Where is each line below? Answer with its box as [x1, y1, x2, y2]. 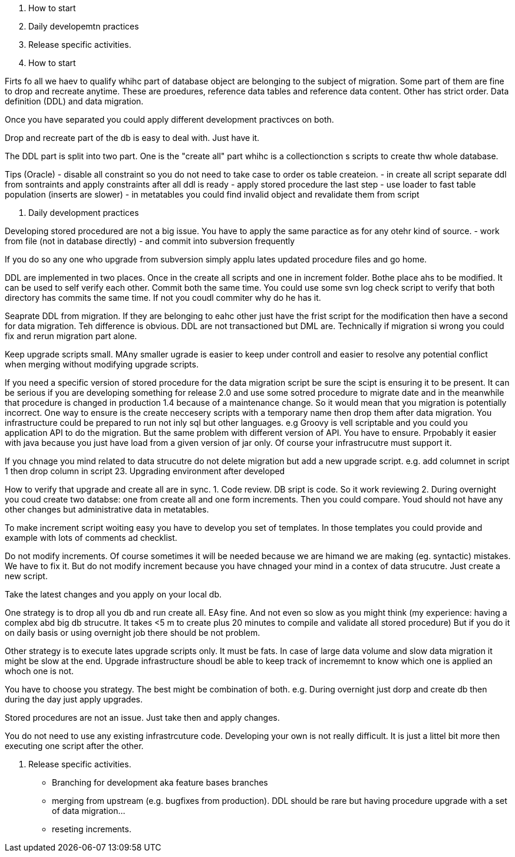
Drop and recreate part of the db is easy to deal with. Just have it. [5, 133, 260, 143]
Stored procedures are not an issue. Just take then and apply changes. [5, 712, 280, 723]
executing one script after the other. [5, 741, 144, 751]
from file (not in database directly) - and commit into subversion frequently [5, 236, 295, 246]
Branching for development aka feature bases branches [52, 777, 268, 787]
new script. [5, 571, 48, 581]
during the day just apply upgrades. [5, 694, 143, 704]
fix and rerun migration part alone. [5, 331, 137, 341]
